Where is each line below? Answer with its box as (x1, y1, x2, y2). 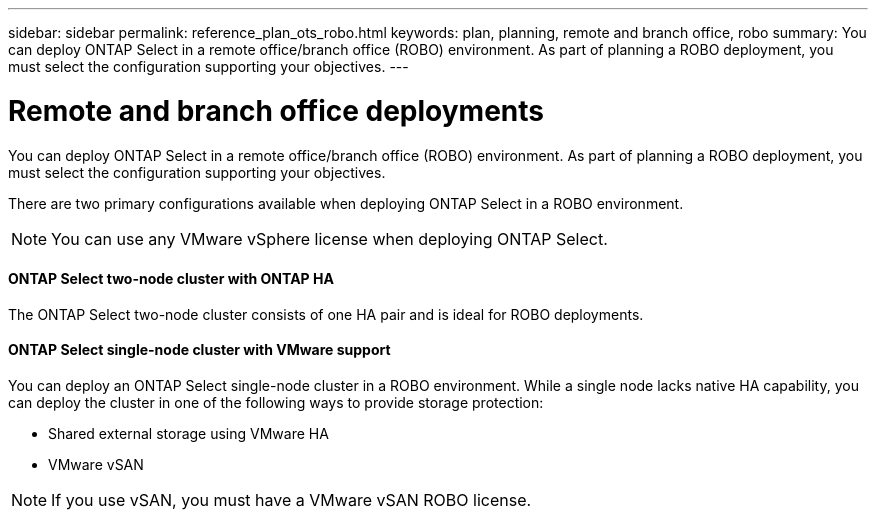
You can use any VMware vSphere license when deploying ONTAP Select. (51, 228, 608, 249)
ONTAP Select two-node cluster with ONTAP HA (8, 270, 334, 288)
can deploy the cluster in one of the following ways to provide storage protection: (8, 393, 544, 411)
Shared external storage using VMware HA (48, 424, 329, 442)
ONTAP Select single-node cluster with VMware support (8, 341, 391, 359)
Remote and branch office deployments (8, 93, 544, 128)
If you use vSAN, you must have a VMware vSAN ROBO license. (51, 489, 532, 510)
